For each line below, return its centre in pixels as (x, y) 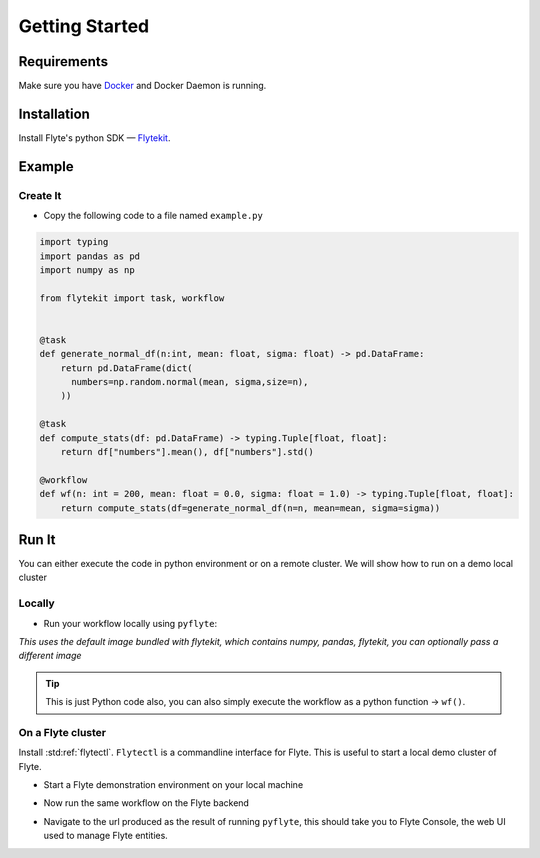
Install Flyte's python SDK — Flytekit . (94, 137)
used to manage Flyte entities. (106, 836)
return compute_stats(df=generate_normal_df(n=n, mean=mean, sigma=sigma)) (250, 508)
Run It (37, 539)
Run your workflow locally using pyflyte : (130, 623)
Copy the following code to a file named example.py (153, 216)
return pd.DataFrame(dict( (127, 368)
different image (50, 656)
